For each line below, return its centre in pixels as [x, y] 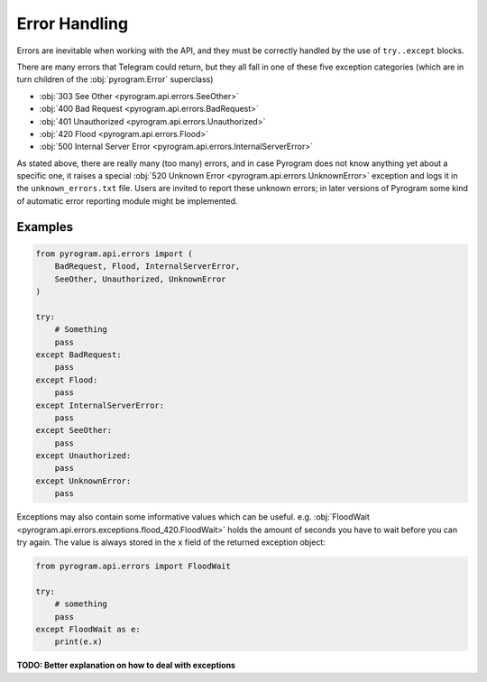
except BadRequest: [78, 355]
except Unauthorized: [83, 456]
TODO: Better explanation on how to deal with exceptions [126, 665]
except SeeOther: [74, 430]
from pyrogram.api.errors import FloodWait [133, 567]
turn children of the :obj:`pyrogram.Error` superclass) [115, 79]
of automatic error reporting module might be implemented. [127, 201]
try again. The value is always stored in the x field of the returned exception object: [171, 542]
